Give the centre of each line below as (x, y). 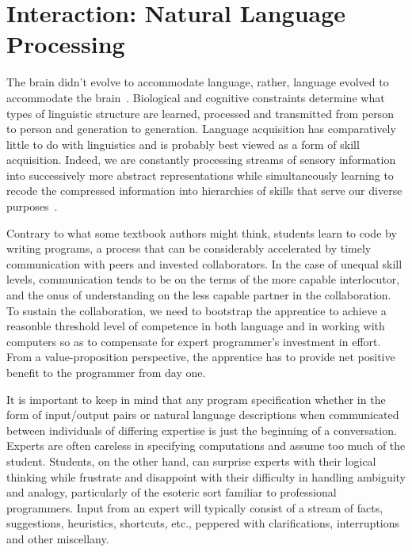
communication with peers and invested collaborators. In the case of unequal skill (204, 263)
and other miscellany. (58, 538)
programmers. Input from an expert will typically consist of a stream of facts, (195, 507)
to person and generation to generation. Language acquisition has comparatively (201, 129)
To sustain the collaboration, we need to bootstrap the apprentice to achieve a (196, 310)
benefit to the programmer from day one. (106, 372)
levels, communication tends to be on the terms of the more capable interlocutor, (203, 279)
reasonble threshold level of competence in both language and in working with (196, 326)
